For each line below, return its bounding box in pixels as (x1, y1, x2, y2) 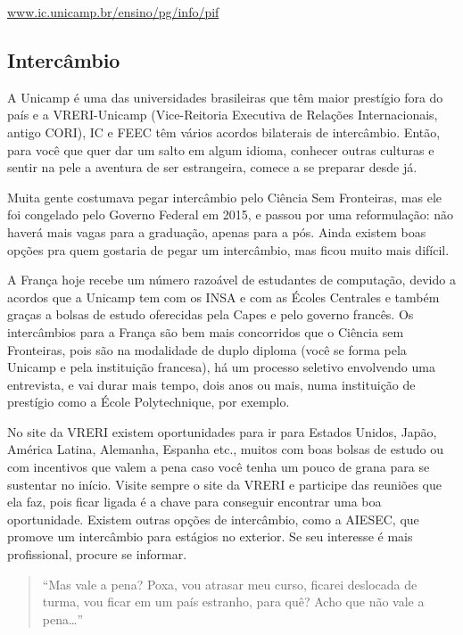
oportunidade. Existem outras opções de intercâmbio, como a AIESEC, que (7, 509, 419, 528)
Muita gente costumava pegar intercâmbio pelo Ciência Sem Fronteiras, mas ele (7, 187, 442, 206)
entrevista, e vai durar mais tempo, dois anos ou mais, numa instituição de (7, 375, 416, 393)
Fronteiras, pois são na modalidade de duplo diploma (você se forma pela (7, 340, 407, 359)
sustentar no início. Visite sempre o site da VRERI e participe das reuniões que (7, 474, 442, 493)
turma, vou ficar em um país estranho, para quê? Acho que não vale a (42, 592, 425, 611)
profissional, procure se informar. (7, 545, 187, 564)
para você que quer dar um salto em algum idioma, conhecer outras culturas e (7, 140, 434, 159)
